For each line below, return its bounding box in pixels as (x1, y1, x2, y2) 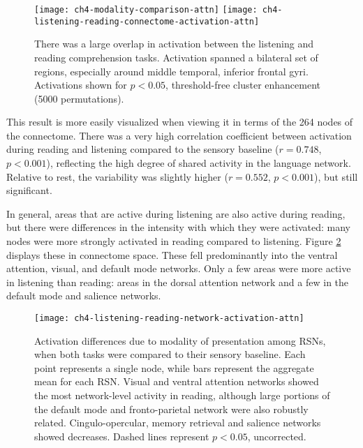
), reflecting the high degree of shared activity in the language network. (46, 156, 351, 170)
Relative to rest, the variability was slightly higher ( (6, 169, 228, 184)
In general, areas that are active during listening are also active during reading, (6, 206, 346, 221)
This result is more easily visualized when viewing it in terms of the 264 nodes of (6, 114, 353, 129)
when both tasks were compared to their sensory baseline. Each (34, 347, 306, 361)
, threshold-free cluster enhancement (165, 77, 321, 92)
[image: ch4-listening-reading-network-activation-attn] (34, 313, 304, 323)
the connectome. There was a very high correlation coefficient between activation (6, 128, 352, 142)
